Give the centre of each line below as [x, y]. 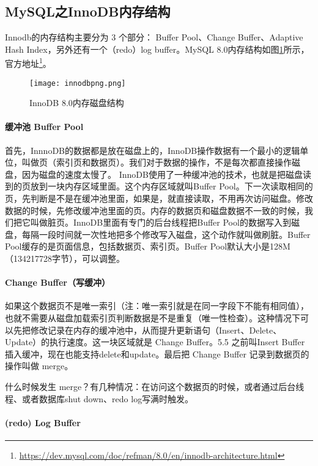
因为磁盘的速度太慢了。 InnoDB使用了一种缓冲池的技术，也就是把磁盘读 [166, 174]
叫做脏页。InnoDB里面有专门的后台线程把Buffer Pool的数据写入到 [161, 222]
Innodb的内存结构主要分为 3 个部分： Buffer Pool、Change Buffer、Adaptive [154, 37]
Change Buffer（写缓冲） [57, 282]
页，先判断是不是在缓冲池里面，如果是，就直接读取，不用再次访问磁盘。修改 [159, 198]
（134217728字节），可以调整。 [65, 258]
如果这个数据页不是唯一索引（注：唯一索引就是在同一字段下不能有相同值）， [157, 306]
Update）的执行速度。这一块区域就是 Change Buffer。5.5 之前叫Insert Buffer [155, 342]
